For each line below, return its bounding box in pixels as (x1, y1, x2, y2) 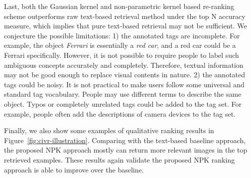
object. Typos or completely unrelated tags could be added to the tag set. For (4, 98, 242, 109)
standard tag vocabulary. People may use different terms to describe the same (4, 89, 242, 99)
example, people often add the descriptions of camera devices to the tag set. (4, 108, 236, 119)
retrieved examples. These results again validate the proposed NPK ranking (4, 154, 235, 165)
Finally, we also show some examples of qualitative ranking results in (4, 125, 214, 136)
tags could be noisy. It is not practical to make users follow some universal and (4, 79, 245, 89)
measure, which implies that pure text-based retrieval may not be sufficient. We (4, 20, 247, 31)
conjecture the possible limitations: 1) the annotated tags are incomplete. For (4, 30, 240, 40)
